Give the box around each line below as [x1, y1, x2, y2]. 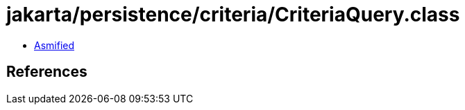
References [6, 63, 87, 81]
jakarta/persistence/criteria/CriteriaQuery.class [6, 3, 460, 26]
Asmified [34, 39, 75, 51]
